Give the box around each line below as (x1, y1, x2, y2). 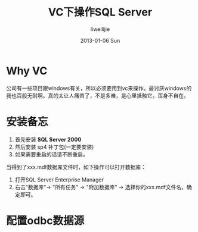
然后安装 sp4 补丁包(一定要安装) (14, 143, 94, 151)
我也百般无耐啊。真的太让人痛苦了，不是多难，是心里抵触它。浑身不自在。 (6, 92, 189, 99)
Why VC (6, 64, 48, 77)
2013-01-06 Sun (80, 37, 120, 44)
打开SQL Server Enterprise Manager (14, 176, 104, 183)
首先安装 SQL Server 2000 (14, 136, 82, 143)
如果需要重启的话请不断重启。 (14, 151, 88, 158)
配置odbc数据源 (6, 214, 85, 227)
